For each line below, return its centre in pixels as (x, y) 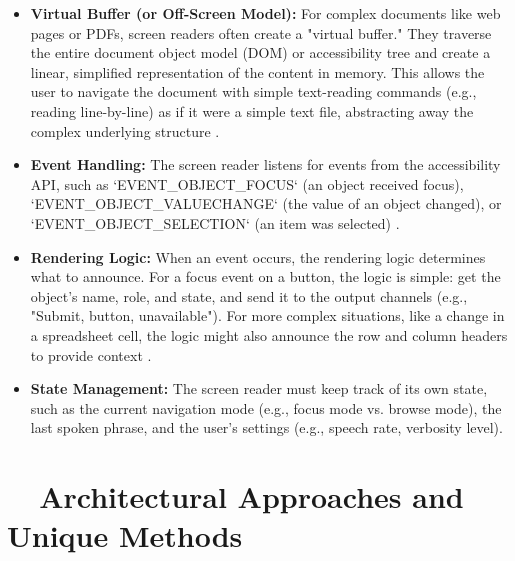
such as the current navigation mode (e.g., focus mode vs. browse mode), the (266, 407)
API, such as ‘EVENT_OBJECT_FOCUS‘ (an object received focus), (247, 183)
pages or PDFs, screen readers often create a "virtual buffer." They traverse (261, 32)
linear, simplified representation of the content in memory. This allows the (257, 71)
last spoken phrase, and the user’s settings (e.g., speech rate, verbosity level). (266, 427)
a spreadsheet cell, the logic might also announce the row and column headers (269, 334)
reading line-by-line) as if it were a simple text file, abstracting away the (252, 110)
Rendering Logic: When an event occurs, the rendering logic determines (258, 256)
